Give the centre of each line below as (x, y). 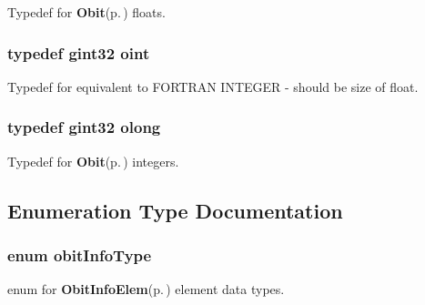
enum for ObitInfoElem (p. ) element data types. (146, 289)
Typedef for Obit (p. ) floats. (86, 12)
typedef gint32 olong (84, 127)
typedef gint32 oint (79, 52)
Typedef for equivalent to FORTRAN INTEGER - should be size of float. (213, 86)
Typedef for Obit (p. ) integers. (93, 161)
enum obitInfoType (80, 254)
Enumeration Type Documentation (175, 210)
